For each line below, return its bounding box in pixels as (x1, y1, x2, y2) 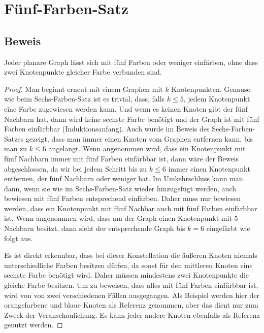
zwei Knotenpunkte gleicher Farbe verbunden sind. (4, 66, 162, 77)
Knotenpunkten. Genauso (171, 83, 251, 94)
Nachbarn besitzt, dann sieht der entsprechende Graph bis (4, 223, 185, 234)
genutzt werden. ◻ (4, 319, 63, 330)
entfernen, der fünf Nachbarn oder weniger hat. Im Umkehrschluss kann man (4, 173, 243, 184)
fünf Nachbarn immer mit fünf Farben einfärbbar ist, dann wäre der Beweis (4, 153, 239, 163)
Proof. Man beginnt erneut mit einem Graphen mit (4, 83, 163, 94)
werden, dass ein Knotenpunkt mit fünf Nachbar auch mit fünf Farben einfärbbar (4, 203, 257, 213)
